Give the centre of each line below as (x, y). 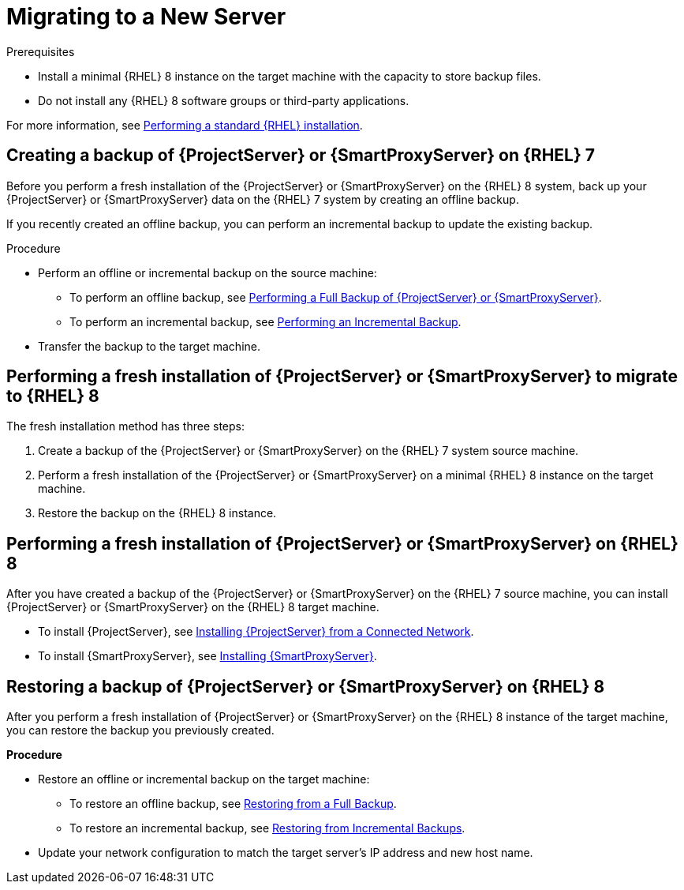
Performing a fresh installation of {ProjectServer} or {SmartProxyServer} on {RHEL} (342, 543)
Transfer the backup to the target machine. (149, 346)
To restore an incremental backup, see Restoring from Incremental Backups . (267, 828)
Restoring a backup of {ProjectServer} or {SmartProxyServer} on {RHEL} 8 (306, 686)
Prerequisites (41, 51)
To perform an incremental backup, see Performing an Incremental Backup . (265, 321)
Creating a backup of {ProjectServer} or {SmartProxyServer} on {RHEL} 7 (301, 156)
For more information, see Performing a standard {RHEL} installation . (185, 125)
